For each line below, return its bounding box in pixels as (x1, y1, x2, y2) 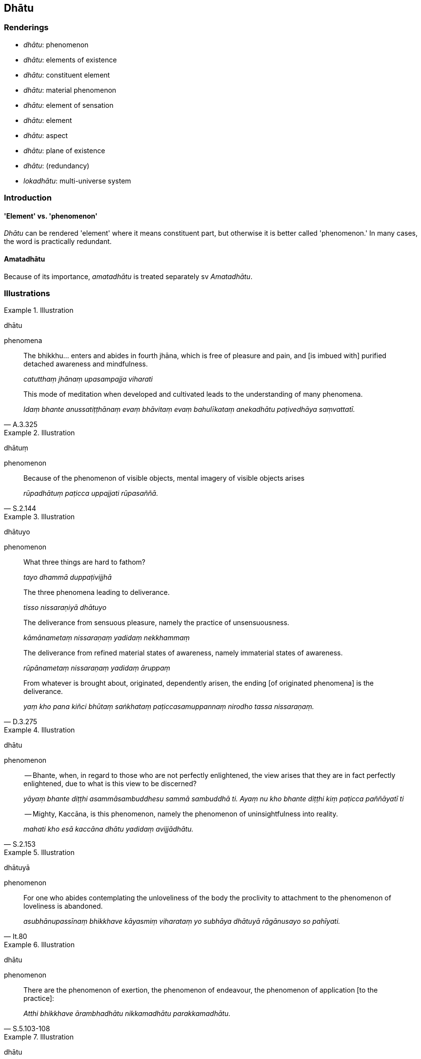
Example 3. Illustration (4, 512, 75, 521)
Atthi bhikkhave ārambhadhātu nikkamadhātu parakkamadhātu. (23, 1009, 231, 1018)
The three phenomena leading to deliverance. (23, 588, 170, 597)
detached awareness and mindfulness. (23, 360, 148, 368)
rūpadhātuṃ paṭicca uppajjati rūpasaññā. (23, 489, 159, 498)
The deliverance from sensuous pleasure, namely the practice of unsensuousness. (23, 618, 289, 627)
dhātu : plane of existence (23, 146, 105, 155)
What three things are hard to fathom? (23, 558, 146, 567)
